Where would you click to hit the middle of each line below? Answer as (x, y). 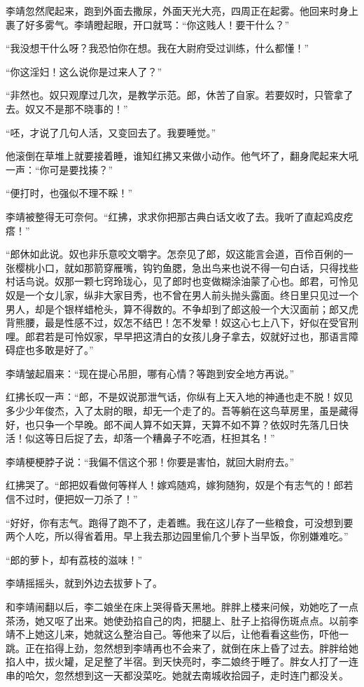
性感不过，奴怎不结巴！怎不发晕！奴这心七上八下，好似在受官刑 (211, 322)
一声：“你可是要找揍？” (59, 169)
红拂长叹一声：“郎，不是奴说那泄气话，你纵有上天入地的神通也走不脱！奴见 (180, 397)
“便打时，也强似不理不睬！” (69, 193)
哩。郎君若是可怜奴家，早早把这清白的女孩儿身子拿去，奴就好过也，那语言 (177, 336)
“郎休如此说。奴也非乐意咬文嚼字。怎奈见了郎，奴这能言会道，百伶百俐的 (175, 254)
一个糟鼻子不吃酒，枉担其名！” (204, 438)
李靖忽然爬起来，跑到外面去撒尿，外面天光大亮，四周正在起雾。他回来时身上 (182, 11)
